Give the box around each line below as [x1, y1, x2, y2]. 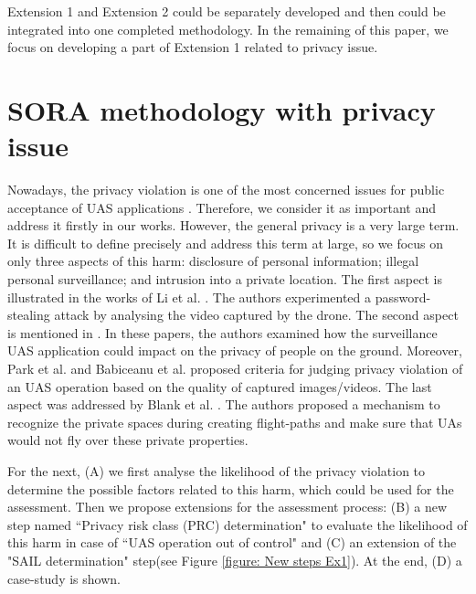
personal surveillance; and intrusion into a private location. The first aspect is [7, 270, 442, 289]
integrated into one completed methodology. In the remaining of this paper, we [7, 19, 449, 38]
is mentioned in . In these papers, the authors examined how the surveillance [7, 323, 438, 342]
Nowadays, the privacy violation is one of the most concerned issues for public [7, 180, 445, 199]
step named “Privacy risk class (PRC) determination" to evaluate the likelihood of [7, 514, 468, 534]
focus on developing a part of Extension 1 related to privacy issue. [7, 37, 378, 57]
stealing [7, 305, 50, 324]
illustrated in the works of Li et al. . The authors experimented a [7, 287, 372, 306]
